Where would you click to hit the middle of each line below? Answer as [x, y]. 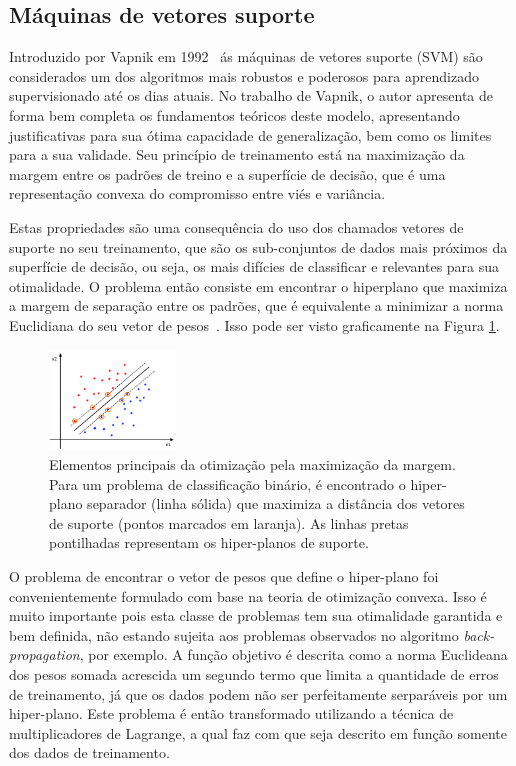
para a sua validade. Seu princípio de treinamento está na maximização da [237, 154]
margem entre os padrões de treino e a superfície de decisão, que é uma [227, 173]
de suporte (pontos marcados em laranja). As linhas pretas [229, 522]
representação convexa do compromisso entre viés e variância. [197, 193]
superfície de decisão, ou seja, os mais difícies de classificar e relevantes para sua [254, 266]
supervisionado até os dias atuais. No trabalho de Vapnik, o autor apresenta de [251, 95]
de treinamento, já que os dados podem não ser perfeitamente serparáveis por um [258, 693]
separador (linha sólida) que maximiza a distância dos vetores [276, 503]
